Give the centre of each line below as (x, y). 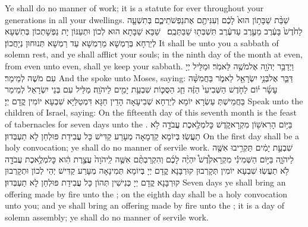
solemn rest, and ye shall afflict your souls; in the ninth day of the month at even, (154, 54)
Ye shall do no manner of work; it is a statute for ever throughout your (134, 8)
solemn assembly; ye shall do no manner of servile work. (107, 217)
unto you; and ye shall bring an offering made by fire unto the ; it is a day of (145, 205)
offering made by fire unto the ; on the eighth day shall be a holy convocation (146, 194)
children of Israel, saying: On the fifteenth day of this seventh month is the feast (151, 112)
